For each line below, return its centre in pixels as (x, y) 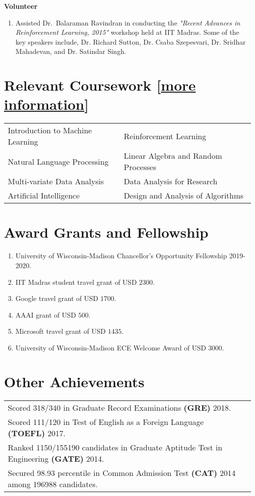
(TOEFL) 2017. (37, 433)
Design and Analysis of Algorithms (184, 196)
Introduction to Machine (50, 130)
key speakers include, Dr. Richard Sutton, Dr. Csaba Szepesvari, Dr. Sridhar (130, 41)
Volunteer (21, 6)
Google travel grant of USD (57, 298)
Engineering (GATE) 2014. (56, 458)
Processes (140, 167)
